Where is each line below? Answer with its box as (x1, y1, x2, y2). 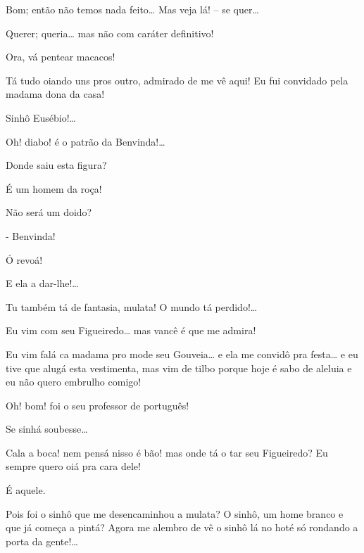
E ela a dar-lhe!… (6, 276, 79, 291)
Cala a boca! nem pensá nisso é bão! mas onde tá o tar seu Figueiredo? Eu (6, 445, 328, 459)
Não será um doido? (6, 205, 92, 220)
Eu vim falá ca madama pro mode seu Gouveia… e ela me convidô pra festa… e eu (6, 346, 358, 361)
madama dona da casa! (6, 87, 105, 101)
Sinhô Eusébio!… (6, 110, 76, 125)
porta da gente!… (6, 533, 78, 548)
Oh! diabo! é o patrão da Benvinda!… (6, 134, 165, 148)
